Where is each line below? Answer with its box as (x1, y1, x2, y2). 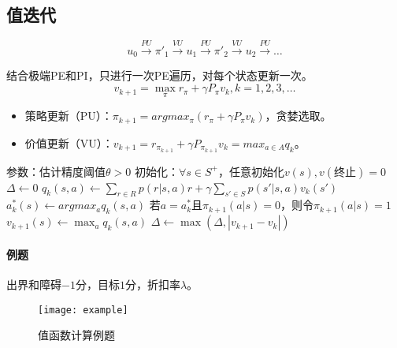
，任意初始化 (217, 163, 284, 179)
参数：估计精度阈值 (6, 163, 106, 179)
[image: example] (38, 304, 128, 316)
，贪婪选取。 (265, 107, 332, 124)
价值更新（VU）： (24, 134, 113, 151)
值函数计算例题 (38, 327, 115, 343)
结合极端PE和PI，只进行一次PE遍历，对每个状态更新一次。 (6, 67, 313, 84)
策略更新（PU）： (24, 107, 113, 124)
